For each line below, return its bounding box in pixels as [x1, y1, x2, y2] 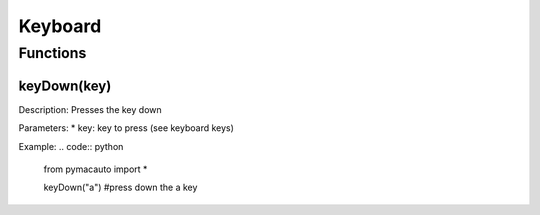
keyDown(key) [18, 77, 112, 94]
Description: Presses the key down [18, 103, 162, 115]
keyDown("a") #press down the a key [43, 181, 198, 194]
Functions [18, 44, 87, 62]
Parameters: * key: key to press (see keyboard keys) [18, 122, 235, 134]
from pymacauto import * [43, 163, 148, 175]
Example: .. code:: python [18, 140, 124, 152]
